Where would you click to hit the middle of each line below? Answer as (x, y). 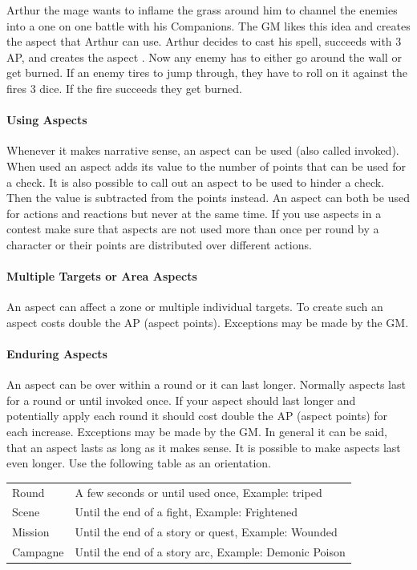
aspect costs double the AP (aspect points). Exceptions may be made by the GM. (208, 322)
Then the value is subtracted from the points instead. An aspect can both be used (208, 198)
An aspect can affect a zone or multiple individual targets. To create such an (195, 307)
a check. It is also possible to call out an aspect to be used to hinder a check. (195, 182)
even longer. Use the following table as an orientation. (139, 463)
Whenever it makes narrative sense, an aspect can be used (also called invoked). (203, 150)
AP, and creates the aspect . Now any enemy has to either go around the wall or (204, 57)
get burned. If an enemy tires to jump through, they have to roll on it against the (207, 73)
